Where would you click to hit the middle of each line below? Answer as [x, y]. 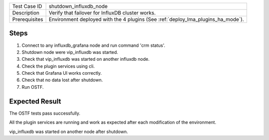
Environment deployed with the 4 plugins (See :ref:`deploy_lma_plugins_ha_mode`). [146, 19]
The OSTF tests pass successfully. [45, 113]
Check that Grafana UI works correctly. [62, 73]
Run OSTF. [33, 87]
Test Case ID [27, 6]
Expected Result [35, 101]
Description [26, 13]
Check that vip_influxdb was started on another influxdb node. [85, 59]
